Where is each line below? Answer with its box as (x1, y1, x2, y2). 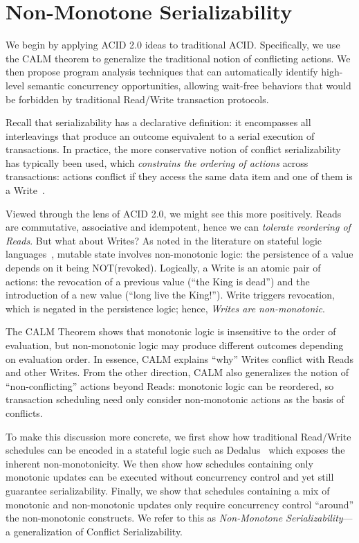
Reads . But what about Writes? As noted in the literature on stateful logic (6, 233, 322, 247)
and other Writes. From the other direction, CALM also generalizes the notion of (6, 365, 349, 380)
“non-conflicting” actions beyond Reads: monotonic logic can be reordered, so (6, 378, 334, 393)
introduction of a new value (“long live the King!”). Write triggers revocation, (6, 287, 335, 302)
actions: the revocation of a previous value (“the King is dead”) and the (6, 274, 310, 288)
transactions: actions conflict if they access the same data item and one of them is (6, 169, 353, 184)
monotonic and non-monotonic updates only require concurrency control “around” (6, 497, 354, 511)
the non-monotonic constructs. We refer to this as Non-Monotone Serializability (6, 510, 343, 525)
